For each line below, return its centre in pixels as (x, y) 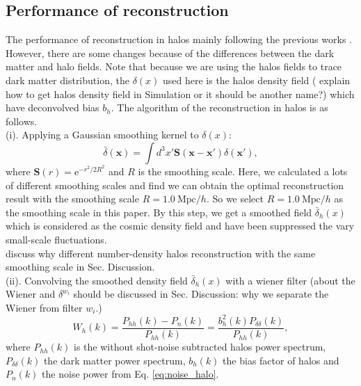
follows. (22, 121)
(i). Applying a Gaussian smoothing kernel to (102, 135)
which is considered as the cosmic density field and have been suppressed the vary (180, 226)
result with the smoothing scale (72, 199)
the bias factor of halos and (281, 360)
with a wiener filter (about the (290, 280)
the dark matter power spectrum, (114, 360)
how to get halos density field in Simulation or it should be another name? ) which (180, 94)
